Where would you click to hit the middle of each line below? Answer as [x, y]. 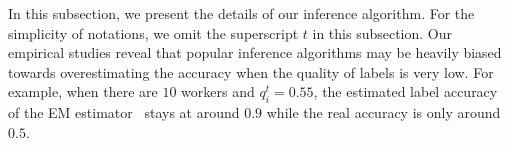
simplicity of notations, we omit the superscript [153, 32]
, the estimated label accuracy [405, 91]
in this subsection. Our [382, 32]
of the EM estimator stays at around [124, 112]
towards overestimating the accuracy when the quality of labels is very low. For [251, 71]
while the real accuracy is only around [383, 112]
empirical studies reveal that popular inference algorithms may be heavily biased [255, 52]
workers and [218, 91]
